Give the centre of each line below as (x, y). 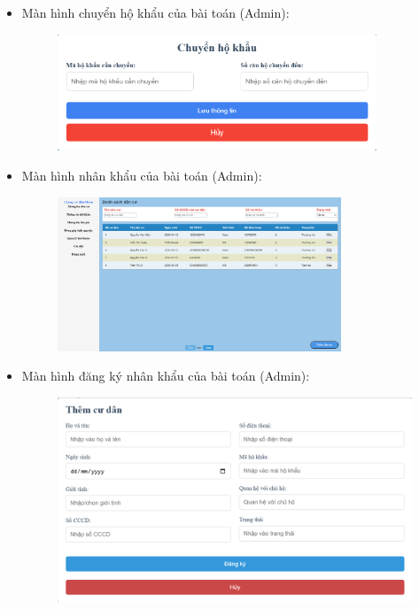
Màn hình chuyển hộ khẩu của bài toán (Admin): (155, 12)
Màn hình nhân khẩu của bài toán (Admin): (142, 176)
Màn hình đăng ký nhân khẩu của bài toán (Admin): (166, 376)
